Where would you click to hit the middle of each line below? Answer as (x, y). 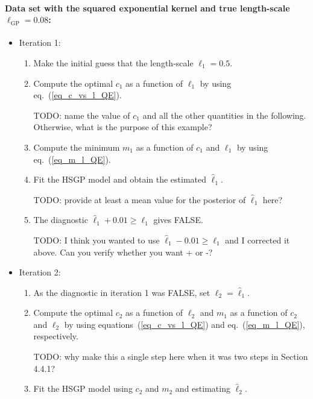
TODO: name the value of (82, 115)
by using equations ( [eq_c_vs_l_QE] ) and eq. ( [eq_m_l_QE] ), (185, 324)
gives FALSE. (178, 220)
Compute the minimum (77, 147)
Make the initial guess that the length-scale (113, 62)
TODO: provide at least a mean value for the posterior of (140, 199)
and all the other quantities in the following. (224, 115)
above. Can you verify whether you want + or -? (123, 252)
